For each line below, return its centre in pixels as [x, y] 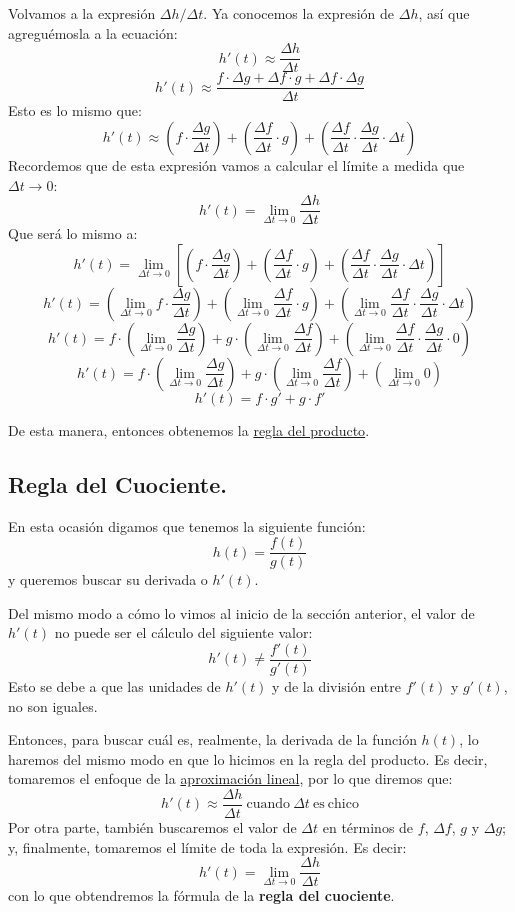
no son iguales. [53, 705]
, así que [444, 13]
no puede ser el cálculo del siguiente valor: [183, 632]
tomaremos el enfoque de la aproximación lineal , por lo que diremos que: [230, 778]
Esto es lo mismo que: [75, 110]
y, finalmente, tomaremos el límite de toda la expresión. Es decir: [207, 846]
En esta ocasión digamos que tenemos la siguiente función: [187, 525]
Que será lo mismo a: [73, 233]
